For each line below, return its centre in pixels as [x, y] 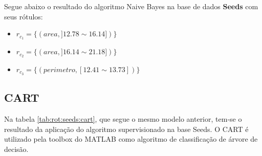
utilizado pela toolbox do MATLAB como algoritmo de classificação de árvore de [131, 139]
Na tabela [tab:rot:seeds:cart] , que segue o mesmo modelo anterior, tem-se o [123, 118]
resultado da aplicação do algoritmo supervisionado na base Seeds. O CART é [126, 129]
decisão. [16, 149]
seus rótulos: [24, 16]
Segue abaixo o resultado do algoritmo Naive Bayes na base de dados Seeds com [131, 6]
